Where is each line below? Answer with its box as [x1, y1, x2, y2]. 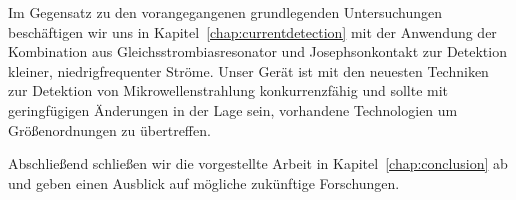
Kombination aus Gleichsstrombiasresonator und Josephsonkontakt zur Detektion [8, 41, 507, 62]
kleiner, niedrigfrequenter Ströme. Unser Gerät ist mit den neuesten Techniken [8, 60, 489, 81]
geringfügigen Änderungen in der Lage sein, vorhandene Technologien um [8, 99, 458, 120]
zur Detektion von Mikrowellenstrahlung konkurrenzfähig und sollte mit [8, 80, 449, 101]
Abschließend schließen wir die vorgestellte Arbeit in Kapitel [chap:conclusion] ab [8, 153, 508, 174]
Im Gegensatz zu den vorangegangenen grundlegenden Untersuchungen [8, 2, 442, 22]
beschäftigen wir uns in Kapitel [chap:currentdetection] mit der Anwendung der [8, 21, 497, 42]
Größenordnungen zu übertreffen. [8, 119, 211, 140]
